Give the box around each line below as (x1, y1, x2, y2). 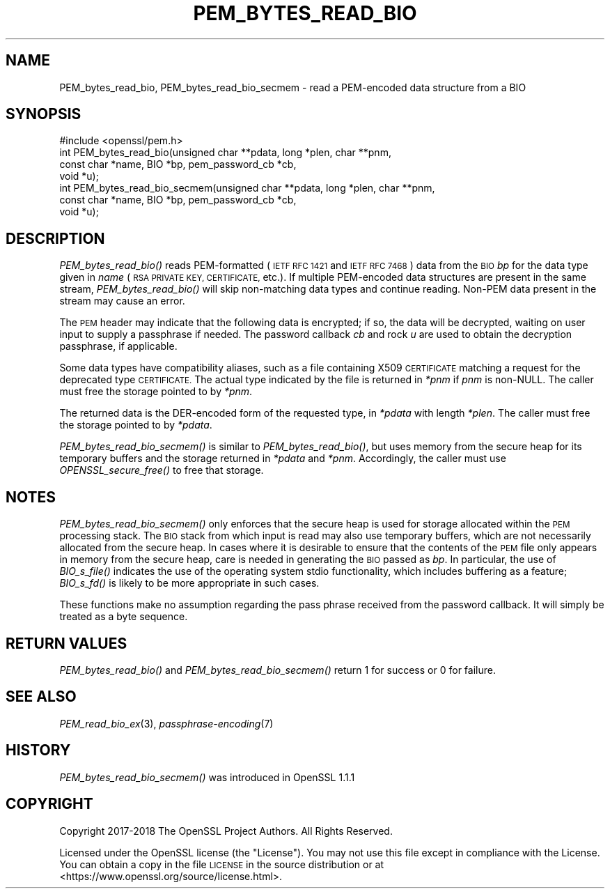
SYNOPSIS (6, 105, 81, 123)
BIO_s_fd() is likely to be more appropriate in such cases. (59, 577, 320, 589)
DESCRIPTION (6, 229, 105, 247)
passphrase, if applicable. (59, 340, 178, 353)
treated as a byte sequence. (59, 610, 188, 623)
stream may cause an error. (59, 295, 185, 307)
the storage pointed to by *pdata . (59, 419, 212, 431)
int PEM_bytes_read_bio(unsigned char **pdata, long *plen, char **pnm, (59, 146, 391, 159)
